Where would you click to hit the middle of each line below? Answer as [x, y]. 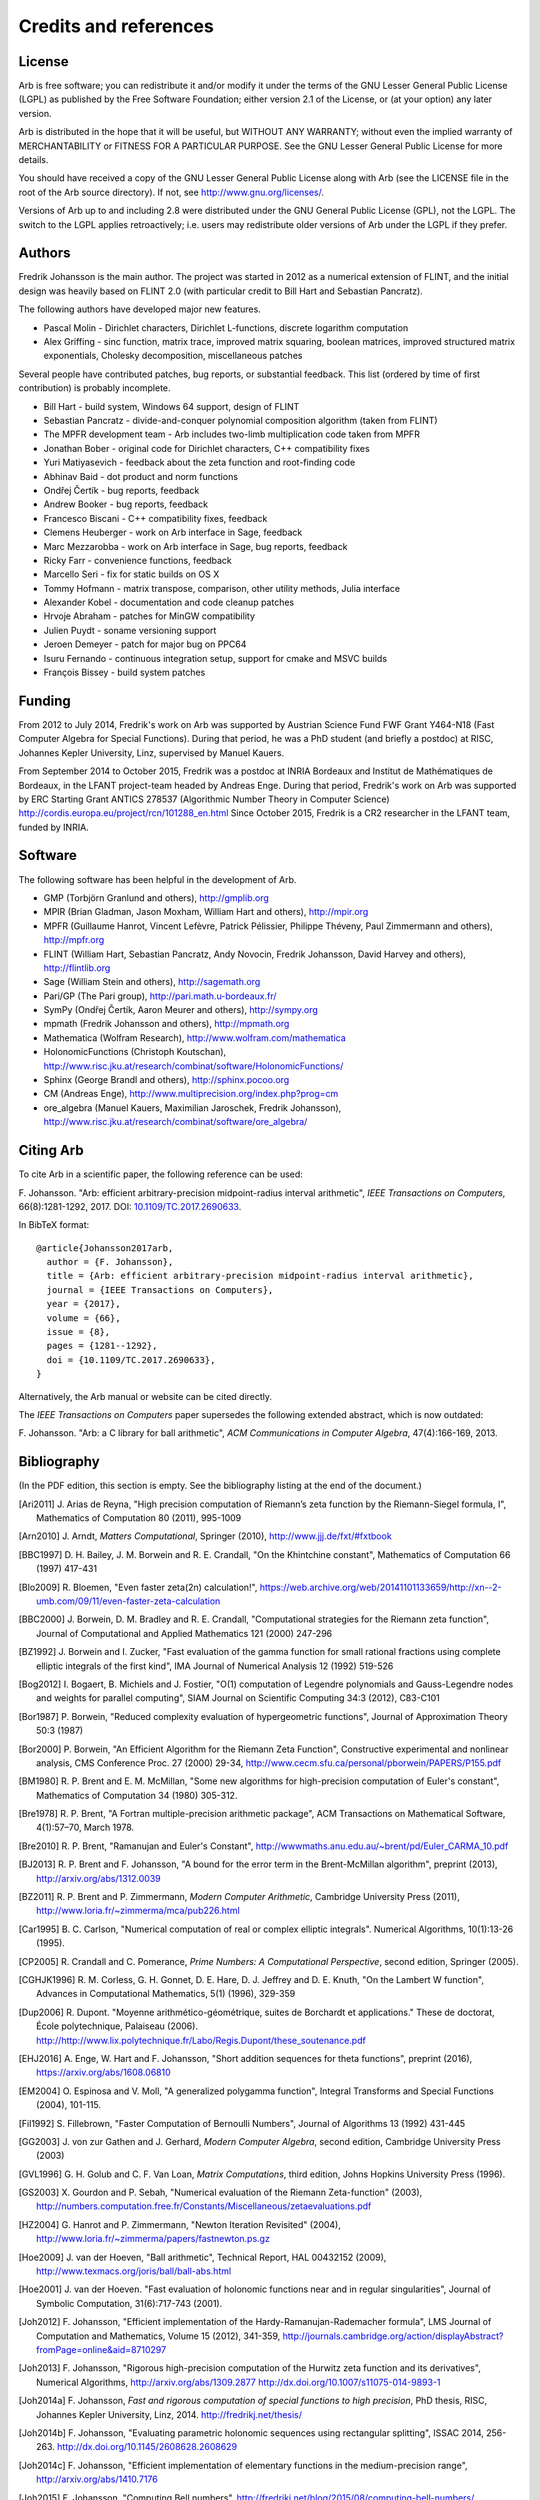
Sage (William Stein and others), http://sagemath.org [152, 982]
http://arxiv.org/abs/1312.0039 [98, 1878]
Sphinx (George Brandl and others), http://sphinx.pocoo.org [166, 1080]
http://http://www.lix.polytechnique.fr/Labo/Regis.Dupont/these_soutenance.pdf [201, 2040]
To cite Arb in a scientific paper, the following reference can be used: [161, 1174]
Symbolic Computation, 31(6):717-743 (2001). [129, 2303]
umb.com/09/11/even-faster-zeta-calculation [128, 1601]
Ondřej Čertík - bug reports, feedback [121, 490]
